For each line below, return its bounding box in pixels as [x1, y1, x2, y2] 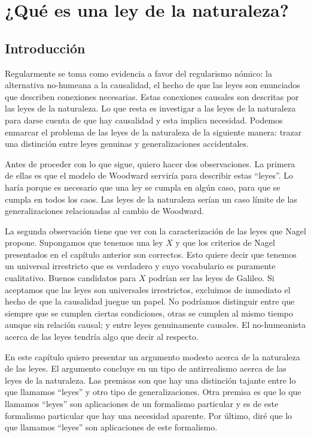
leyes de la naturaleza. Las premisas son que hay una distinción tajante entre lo [5, 373, 296, 386]
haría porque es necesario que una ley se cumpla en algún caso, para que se [5, 180, 280, 193]
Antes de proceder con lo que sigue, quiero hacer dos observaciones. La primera [5, 157, 295, 170]
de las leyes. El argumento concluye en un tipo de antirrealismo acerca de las [5, 362, 286, 375]
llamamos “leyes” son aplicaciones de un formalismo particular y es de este [5, 397, 279, 410]
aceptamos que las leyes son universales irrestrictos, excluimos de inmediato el [5, 283, 291, 296]
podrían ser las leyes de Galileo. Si [148, 272, 275, 284]
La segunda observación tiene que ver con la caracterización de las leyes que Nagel [5, 224, 306, 237]
